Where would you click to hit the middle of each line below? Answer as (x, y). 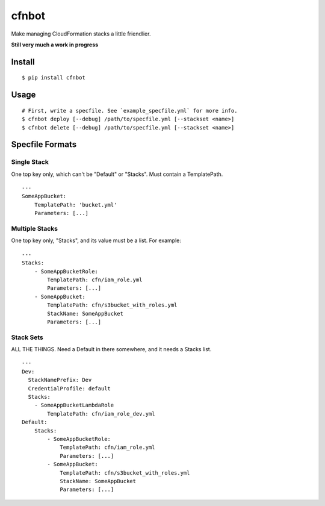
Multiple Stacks (35, 229)
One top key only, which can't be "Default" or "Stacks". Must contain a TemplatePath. (117, 174)
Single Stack (30, 162)
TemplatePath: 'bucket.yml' (76, 205)
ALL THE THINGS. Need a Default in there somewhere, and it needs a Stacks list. (111, 349)
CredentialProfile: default (70, 388)
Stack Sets (27, 337)
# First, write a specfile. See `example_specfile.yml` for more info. (130, 111)
